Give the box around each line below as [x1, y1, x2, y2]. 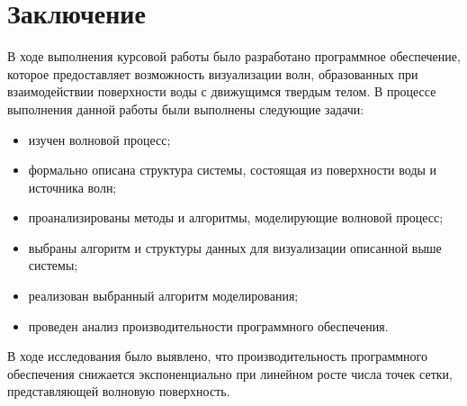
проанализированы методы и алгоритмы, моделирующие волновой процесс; [28, 208, 444, 227]
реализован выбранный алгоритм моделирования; [28, 286, 299, 305]
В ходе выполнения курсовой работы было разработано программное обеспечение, [7, 47, 461, 66]
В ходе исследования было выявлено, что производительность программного [7, 347, 428, 365]
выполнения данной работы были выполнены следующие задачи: [7, 99, 364, 118]
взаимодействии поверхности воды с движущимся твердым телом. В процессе [7, 82, 436, 101]
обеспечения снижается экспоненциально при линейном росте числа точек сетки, [7, 364, 453, 383]
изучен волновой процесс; [28, 130, 171, 149]
